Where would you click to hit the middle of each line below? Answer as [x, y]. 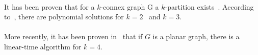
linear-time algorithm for [43, 46]
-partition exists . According [209, 6]
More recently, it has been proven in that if [73, 36]
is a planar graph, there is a [196, 36]
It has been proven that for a [49, 6]
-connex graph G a [130, 6]
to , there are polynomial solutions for [64, 17]
